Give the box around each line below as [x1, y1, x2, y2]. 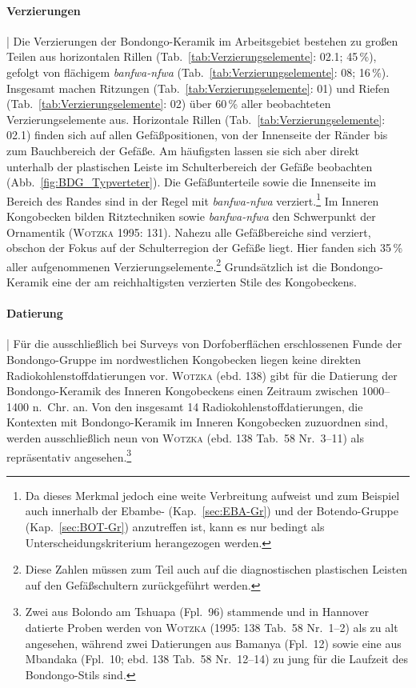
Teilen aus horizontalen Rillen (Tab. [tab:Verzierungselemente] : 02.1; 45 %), [6, 48, 377, 65]
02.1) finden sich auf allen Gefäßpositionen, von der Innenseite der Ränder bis [6, 126, 388, 143]
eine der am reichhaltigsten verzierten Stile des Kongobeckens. [52, 274, 357, 290]
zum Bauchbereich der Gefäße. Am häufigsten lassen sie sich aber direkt [6, 142, 360, 158]
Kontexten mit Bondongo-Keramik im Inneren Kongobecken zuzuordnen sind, [6, 414, 388, 430]
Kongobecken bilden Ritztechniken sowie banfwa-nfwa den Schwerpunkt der [6, 207, 376, 224]
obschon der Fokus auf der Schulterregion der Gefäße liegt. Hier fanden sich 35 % [6, 239, 403, 256]
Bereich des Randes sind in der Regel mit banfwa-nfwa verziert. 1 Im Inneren [6, 190, 379, 209]
